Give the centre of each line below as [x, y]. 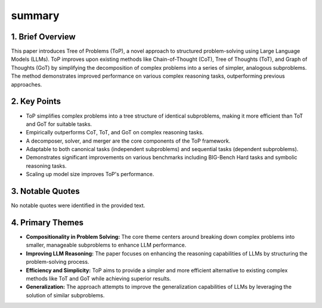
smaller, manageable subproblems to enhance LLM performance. [106, 245]
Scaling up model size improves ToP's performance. [90, 174]
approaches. [27, 84]
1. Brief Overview [43, 37]
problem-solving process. [58, 262]
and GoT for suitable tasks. [59, 124]
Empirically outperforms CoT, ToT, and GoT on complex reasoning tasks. [115, 133]
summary [35, 16]
